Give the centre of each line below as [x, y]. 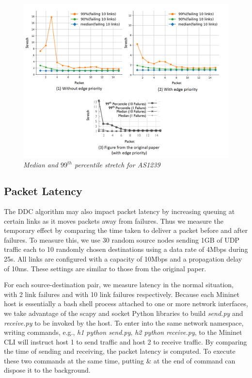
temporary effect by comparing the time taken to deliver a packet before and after [126, 230]
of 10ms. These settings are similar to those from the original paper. [105, 268]
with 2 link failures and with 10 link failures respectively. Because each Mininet [122, 294]
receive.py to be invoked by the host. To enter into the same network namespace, [124, 322]
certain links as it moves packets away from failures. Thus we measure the [114, 221]
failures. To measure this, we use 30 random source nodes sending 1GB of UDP [122, 239]
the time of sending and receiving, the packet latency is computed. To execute [120, 351]
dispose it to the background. [47, 370]
